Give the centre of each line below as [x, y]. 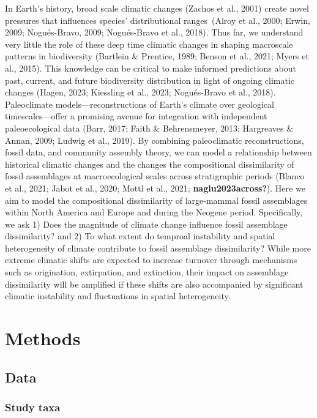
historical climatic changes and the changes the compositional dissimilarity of [150, 164]
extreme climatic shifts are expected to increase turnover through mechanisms [151, 260]
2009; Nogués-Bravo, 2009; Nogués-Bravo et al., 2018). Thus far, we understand [154, 32]
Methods [43, 338]
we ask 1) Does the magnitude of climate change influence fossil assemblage [146, 224]
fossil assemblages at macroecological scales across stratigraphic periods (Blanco [155, 176]
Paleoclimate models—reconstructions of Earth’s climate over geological [140, 104]
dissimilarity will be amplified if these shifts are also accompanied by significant [154, 284]
